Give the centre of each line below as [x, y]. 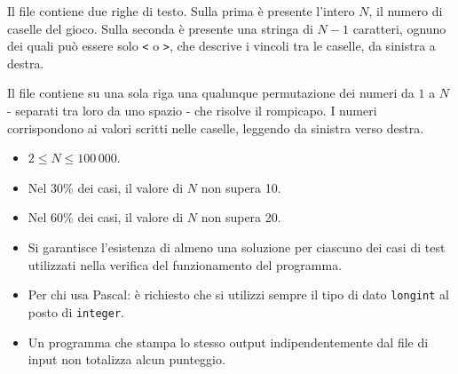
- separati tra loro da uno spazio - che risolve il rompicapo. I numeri [192, 111]
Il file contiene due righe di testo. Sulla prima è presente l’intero [181, 11]
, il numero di [406, 11]
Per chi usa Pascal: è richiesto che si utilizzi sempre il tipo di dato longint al [238, 294]
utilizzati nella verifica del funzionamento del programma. [185, 264]
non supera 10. [241, 187]
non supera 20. [241, 217]
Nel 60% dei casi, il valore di [106, 217]
